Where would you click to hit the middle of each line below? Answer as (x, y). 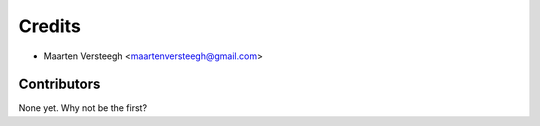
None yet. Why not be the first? (83, 108)
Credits (50, 26)
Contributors (59, 84)
